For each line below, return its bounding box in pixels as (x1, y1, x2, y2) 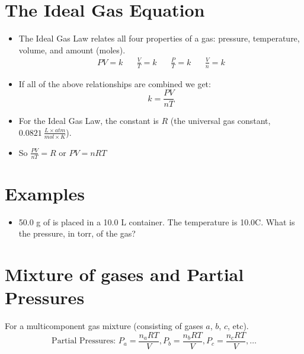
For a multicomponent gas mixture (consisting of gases (5, 320, 203, 332)
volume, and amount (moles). (18, 43, 126, 56)
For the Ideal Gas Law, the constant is (18, 114, 159, 127)
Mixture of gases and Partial (5, 262, 244, 286)
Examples (5, 181, 85, 205)
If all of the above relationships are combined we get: (18, 77, 211, 90)
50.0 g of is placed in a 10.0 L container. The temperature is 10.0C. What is (18, 215, 295, 228)
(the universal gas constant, (170, 114, 271, 127)
